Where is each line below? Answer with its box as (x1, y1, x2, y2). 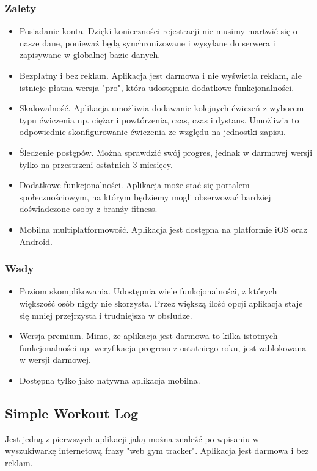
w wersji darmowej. (19, 353, 91, 366)
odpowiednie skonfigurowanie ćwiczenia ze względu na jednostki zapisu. (19, 125, 286, 138)
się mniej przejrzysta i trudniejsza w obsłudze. (19, 309, 192, 321)
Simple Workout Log (5, 403, 139, 422)
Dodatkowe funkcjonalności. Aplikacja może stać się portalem (19, 178, 250, 191)
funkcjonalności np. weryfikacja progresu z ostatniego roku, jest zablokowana (19, 341, 307, 354)
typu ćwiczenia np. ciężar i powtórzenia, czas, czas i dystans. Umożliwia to (19, 113, 299, 126)
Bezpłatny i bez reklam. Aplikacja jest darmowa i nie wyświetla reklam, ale (19, 69, 302, 81)
